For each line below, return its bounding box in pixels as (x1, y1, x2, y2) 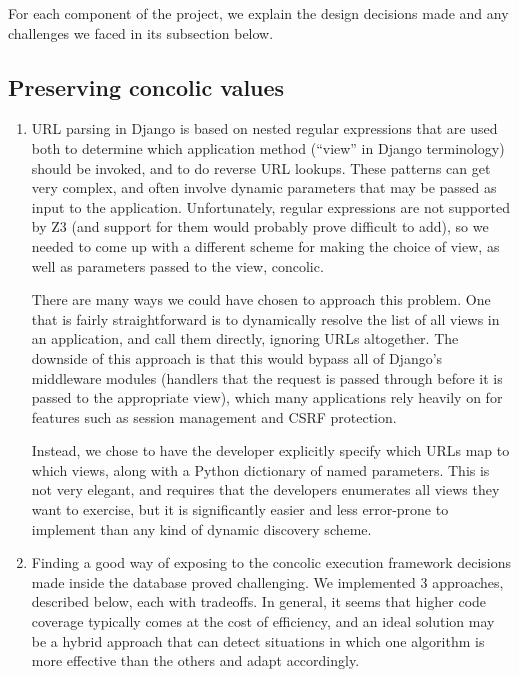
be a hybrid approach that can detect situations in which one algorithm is (31, 630, 485, 651)
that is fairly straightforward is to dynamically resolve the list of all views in (31, 308, 500, 329)
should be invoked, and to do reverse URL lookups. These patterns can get (31, 157, 491, 178)
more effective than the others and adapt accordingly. (31, 650, 360, 671)
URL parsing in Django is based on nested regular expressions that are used (31, 118, 498, 139)
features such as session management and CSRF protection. (31, 406, 397, 427)
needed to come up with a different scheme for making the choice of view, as (31, 235, 500, 256)
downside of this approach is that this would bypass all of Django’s (31, 347, 443, 368)
